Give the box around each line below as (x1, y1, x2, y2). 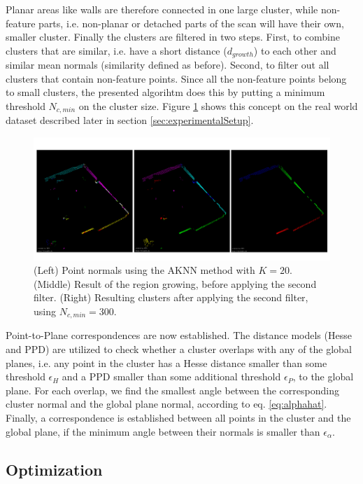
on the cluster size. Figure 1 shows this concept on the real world (78, 99, 358, 113)
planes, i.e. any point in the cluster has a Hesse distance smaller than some (6, 355, 327, 370)
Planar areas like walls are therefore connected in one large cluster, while (6, 2, 318, 16)
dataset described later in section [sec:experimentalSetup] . (6, 113, 254, 127)
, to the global (292, 369, 354, 384)
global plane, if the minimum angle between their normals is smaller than (6, 424, 320, 438)
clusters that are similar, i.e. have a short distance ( (6, 43, 227, 57)
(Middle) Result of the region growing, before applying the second (34, 276, 317, 291)
